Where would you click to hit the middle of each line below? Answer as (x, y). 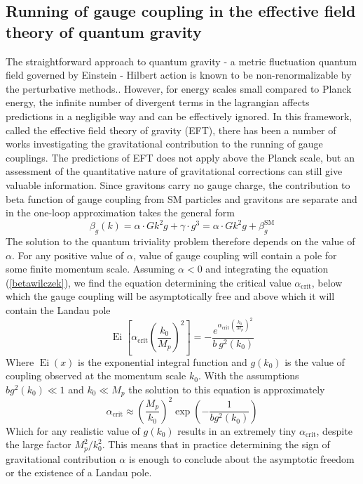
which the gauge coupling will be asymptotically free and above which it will (170, 296)
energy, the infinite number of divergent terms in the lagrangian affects (158, 102)
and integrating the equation (267, 269)
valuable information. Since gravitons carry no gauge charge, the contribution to (178, 184)
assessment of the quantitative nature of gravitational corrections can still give (174, 171)
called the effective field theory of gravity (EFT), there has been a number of (171, 130)
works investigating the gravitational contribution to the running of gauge (164, 144)
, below (327, 282)
